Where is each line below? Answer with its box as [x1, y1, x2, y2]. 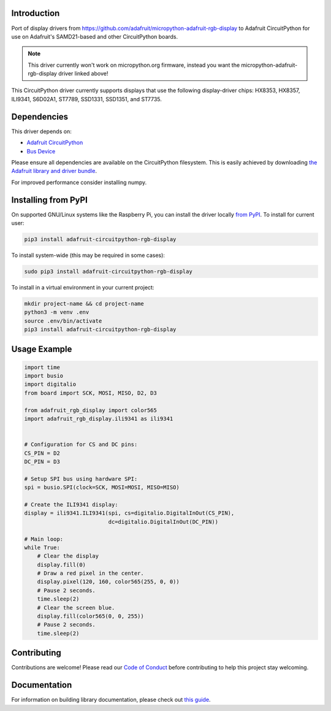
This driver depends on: [11, 128, 72, 135]
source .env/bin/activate [24, 317, 102, 325]
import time [24, 364, 61, 371]
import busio [24, 372, 64, 380]
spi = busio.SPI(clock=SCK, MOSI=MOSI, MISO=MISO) [24, 484, 180, 491]
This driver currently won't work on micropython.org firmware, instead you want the [28, 61, 240, 69]
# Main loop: [24, 536, 64, 542]
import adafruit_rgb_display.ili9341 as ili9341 [24, 415, 173, 423]
